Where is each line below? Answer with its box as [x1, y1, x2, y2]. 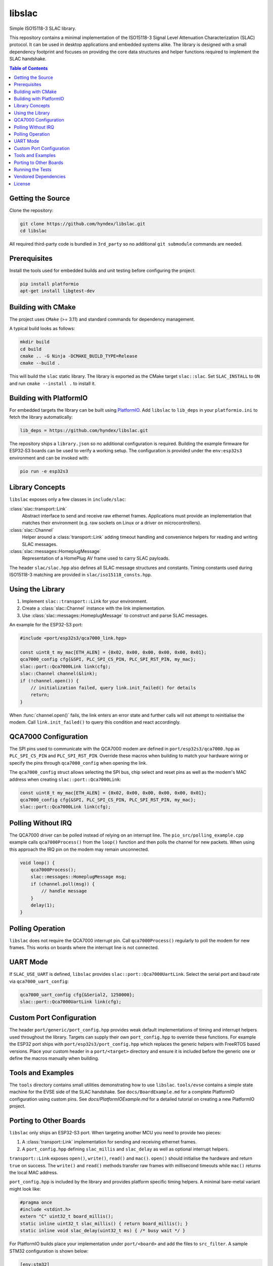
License [14, 180, 30, 187]
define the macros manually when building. [9, 1055, 100, 1061]
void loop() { [20, 860, 55, 865]
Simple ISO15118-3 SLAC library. [9, 25, 76, 31]
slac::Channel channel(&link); [20, 671, 98, 677]
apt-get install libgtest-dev [20, 288, 95, 294]
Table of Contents [9, 65, 48, 71]
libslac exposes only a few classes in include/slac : [9, 496, 126, 502]
